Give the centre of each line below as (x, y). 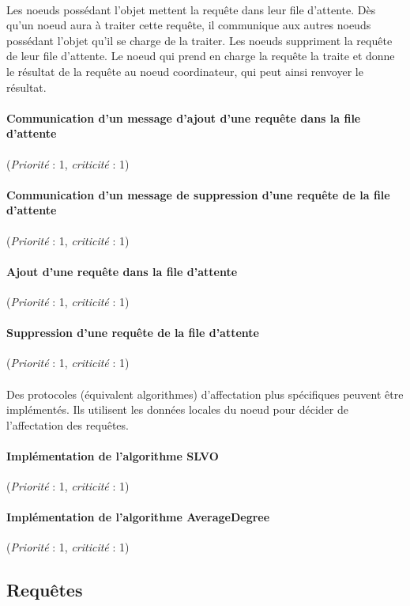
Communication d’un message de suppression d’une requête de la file (198, 194)
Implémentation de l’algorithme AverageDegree (138, 517)
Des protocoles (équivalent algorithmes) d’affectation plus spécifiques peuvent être (205, 394)
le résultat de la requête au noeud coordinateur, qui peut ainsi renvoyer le (185, 71)
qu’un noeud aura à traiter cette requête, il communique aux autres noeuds (189, 25)
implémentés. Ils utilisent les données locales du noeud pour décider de (177, 409)
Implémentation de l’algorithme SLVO (113, 455)
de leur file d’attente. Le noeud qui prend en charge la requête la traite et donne (201, 56)
